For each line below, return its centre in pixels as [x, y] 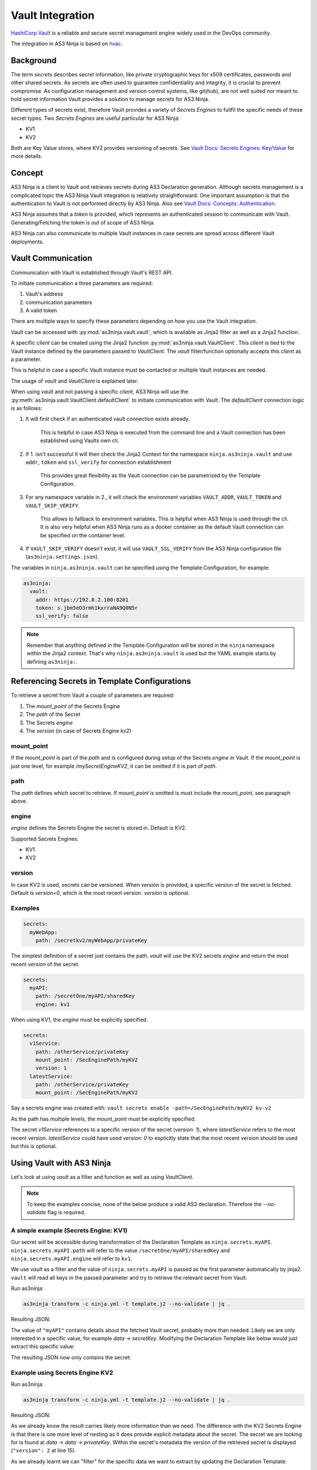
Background [34, 60]
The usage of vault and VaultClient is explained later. [75, 381]
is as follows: [26, 408]
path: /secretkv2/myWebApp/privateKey [91, 941]
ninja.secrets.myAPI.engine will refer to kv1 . [72, 1259]
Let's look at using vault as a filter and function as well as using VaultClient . [102, 1177]
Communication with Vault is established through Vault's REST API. [92, 272]
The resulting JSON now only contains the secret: [71, 1357]
